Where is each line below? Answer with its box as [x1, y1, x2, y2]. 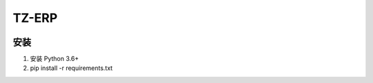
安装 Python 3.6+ [30, 55, 79, 63]
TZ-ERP [12, 10, 58, 25]
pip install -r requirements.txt [30, 64, 113, 72]
